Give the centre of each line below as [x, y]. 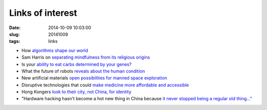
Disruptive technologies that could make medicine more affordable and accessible [105, 85]
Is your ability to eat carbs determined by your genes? [77, 64]
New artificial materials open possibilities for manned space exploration [94, 78]
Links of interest [43, 13]
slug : [14, 34]
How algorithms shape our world [55, 50]
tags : [15, 41]
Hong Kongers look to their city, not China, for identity [76, 92]
